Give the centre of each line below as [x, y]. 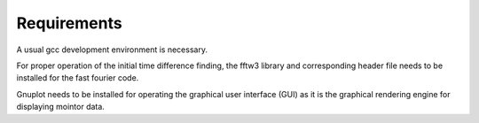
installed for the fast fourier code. [78, 78]
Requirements [70, 23]
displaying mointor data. [61, 107]
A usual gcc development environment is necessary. [112, 50]
